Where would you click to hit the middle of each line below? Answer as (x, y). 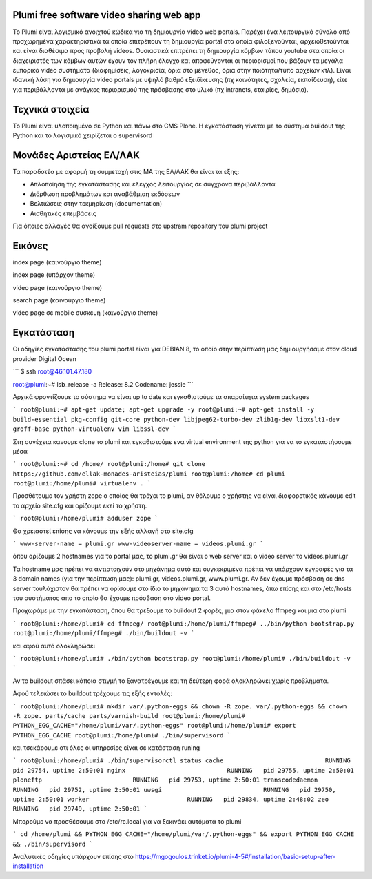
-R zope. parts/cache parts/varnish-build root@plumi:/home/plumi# (129, 716)
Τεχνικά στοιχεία (51, 109)
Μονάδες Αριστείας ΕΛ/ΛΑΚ (76, 155)
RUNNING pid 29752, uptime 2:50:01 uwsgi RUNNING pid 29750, (175, 790)
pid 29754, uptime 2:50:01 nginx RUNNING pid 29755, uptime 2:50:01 (184, 770)
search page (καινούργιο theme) (59, 300)
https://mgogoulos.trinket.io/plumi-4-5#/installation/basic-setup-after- (235, 856)
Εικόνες (30, 245)
